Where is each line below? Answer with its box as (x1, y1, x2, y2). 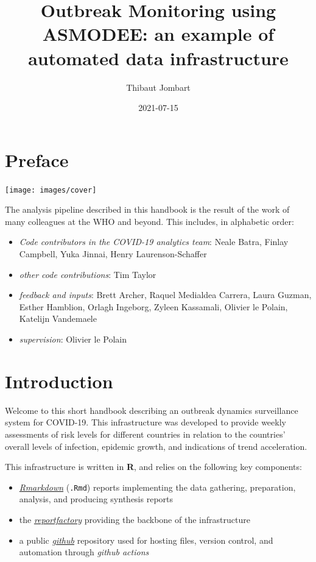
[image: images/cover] (5, 185, 97, 194)
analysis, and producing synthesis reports (19, 493, 174, 505)
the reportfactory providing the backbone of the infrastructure (19, 513, 250, 525)
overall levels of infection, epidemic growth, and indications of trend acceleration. (5, 439, 307, 452)
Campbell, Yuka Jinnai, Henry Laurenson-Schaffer (19, 247, 207, 260)
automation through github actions (19, 546, 149, 558)
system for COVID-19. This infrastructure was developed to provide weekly (5, 416, 286, 429)
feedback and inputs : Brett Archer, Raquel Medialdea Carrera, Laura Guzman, (19, 288, 312, 301)
